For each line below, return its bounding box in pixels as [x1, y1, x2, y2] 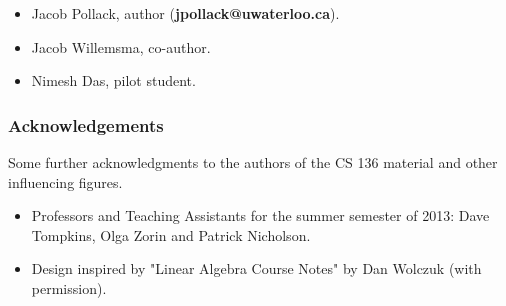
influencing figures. [8, 171, 123, 192]
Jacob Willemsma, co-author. [31, 36, 211, 57]
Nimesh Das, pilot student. [31, 70, 196, 91]
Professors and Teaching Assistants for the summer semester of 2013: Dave [31, 205, 490, 226]
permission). [31, 277, 107, 298]
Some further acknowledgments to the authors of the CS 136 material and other [8, 152, 498, 172]
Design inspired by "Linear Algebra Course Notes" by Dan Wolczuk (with [31, 258, 482, 279]
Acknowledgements [8, 112, 164, 137]
